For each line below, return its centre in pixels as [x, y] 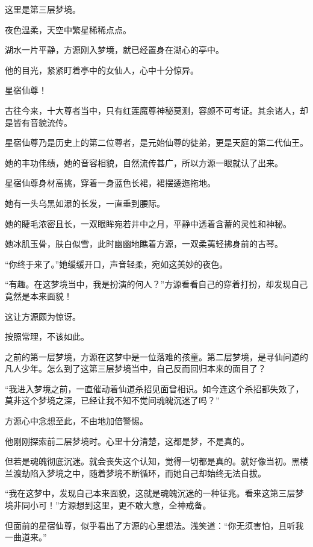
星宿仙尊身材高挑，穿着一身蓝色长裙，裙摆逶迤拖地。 [110, 183]
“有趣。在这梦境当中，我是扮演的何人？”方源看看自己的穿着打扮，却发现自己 [156, 284]
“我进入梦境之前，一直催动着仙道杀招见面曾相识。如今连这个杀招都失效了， [154, 388]
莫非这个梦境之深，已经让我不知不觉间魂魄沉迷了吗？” [112, 400]
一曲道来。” [26, 537]
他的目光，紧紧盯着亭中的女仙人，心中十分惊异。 [102, 70]
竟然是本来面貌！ [39, 295]
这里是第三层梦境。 [43, 9]
